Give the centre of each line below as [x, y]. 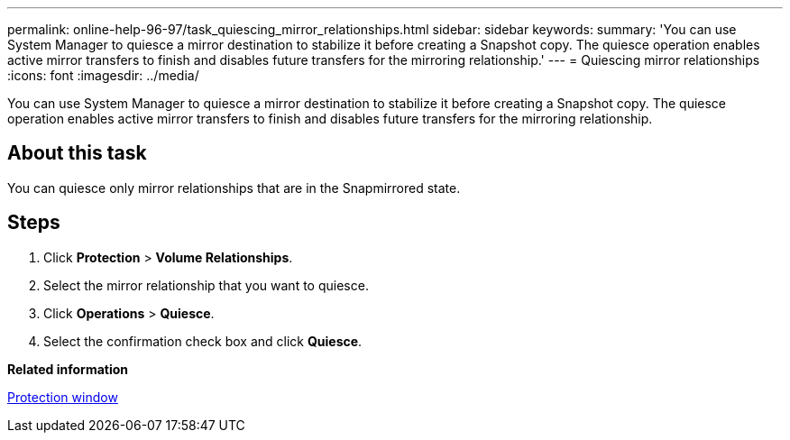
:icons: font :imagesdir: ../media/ [103, 75]
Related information [68, 369]
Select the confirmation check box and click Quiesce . [203, 341]
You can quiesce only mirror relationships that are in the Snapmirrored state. [234, 188]
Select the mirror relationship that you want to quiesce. [206, 285]
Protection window [63, 397]
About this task [77, 153]
